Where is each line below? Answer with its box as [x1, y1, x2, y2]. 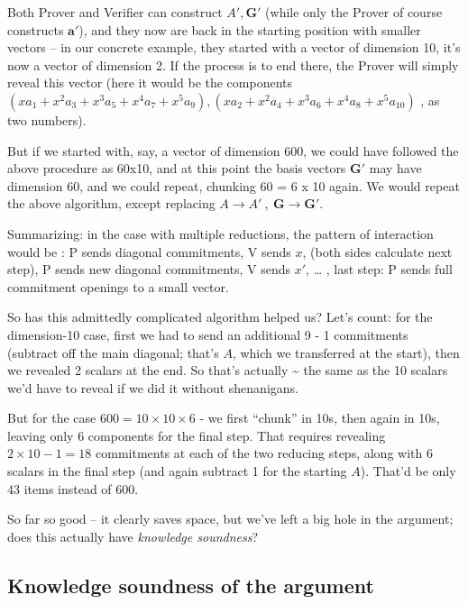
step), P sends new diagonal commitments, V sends [7, 260, 291, 279]
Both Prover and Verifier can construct [7, 3, 223, 21]
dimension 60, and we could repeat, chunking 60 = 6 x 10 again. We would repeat [7, 176, 460, 195]
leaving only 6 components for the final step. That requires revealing [7, 426, 386, 444]
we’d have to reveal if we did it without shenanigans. [7, 378, 298, 397]
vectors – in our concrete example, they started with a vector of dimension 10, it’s [7, 38, 461, 57]
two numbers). [7, 110, 87, 129]
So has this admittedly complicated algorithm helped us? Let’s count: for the [7, 307, 433, 326]
